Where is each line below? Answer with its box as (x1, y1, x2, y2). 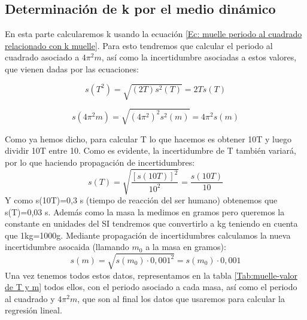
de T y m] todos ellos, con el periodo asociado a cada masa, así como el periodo (5, 281, 297, 293)
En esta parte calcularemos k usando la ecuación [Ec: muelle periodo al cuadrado (5, 28, 302, 40)
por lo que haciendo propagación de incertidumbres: (5, 156, 195, 168)
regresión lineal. (5, 304, 62, 316)
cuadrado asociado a (5, 51, 80, 63)
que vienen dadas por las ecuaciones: (5, 62, 139, 75)
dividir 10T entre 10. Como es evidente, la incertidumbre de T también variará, (5, 144, 296, 157)
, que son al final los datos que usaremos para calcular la (77, 292, 285, 304)
